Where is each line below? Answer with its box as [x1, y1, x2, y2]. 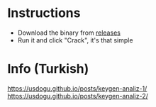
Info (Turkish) [7, 61, 89, 77]
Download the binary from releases [17, 28, 121, 37]
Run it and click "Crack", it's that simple [17, 35, 133, 44]
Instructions [7, 5, 81, 21]
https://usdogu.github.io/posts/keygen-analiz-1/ [7, 84, 147, 93]
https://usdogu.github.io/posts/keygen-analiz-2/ [7, 91, 149, 100]
